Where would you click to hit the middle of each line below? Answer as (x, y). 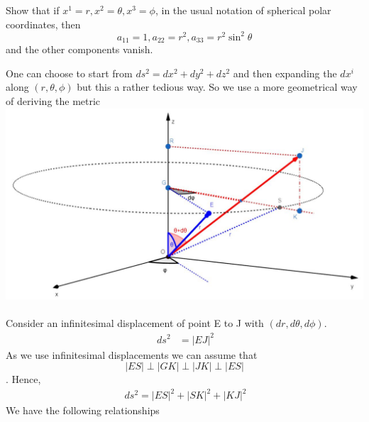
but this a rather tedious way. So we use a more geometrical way (217, 87)
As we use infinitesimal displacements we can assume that (132, 354)
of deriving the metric (53, 100)
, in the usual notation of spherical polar (243, 10)
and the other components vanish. (79, 49)
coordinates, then (43, 24)
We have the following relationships (83, 410)
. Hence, (23, 379)
